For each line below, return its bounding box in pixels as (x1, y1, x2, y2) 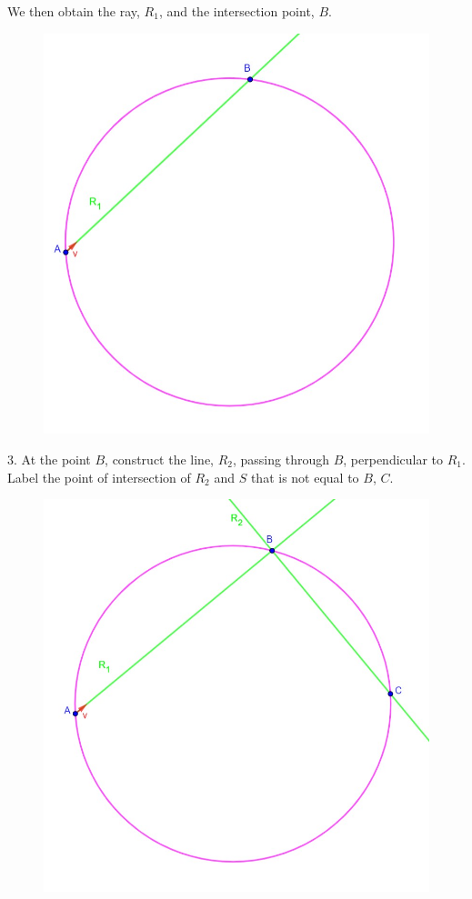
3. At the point (7, 449, 91, 468)
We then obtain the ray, (7, 2, 140, 20)
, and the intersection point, (158, 2, 315, 20)
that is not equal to (250, 467, 359, 486)
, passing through (232, 449, 329, 468)
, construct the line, (105, 449, 214, 468)
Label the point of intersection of (7, 467, 191, 486)
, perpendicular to (343, 449, 444, 468)
